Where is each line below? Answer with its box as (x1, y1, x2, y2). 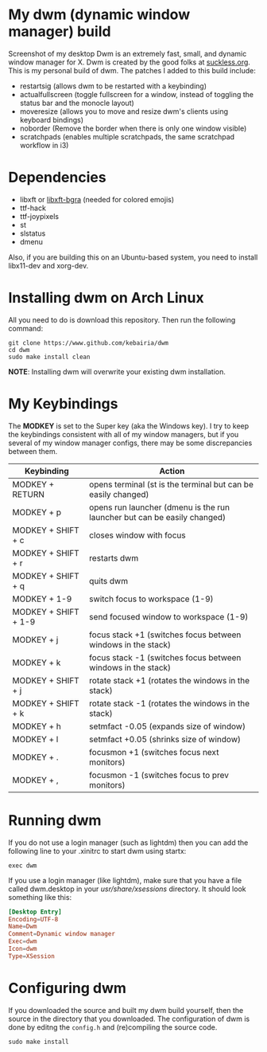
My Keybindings (8, 395, 118, 413)
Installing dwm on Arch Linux (8, 289, 204, 307)
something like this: (8, 892, 72, 901)
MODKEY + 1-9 (12, 593, 72, 604)
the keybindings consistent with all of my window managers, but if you (8, 429, 239, 439)
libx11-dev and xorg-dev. (8, 260, 89, 270)
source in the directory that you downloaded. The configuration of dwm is (8, 1014, 250, 1023)
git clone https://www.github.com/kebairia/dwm (8, 338, 169, 347)
